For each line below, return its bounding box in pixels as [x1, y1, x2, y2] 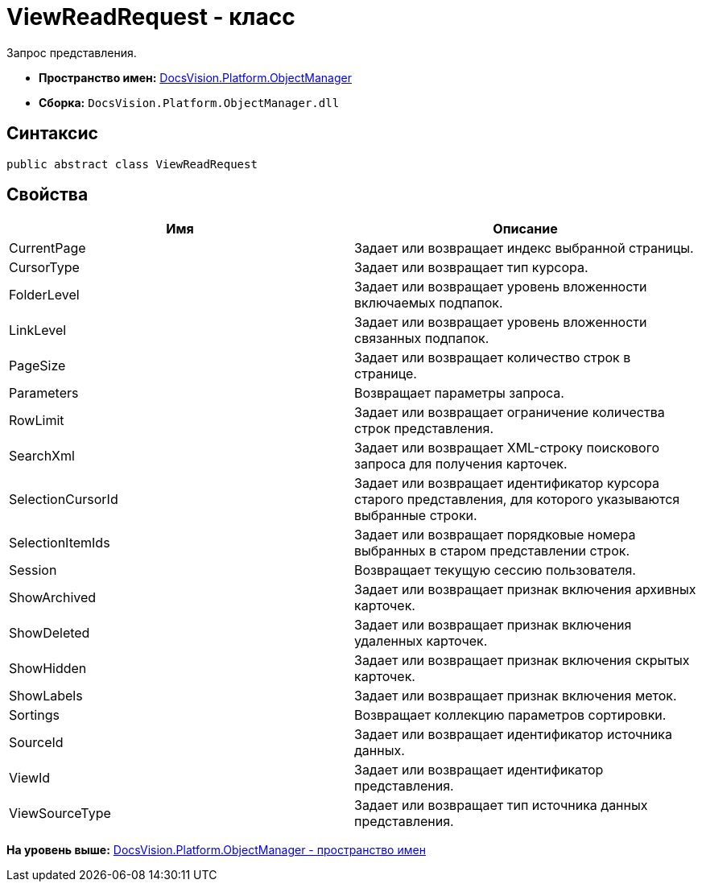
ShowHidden [9, 660, 87, 677]
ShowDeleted [9, 625, 90, 642]
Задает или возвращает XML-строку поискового [354, 440, 659, 456]
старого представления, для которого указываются [354, 491, 680, 508]
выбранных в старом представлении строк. [354, 543, 630, 560]
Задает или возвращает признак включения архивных [354, 581, 696, 598]
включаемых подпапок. [354, 295, 503, 312]
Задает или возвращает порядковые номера [354, 527, 636, 543]
